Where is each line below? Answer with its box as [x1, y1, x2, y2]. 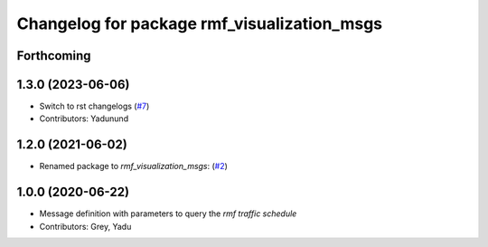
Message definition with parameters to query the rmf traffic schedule [39, 208, 297, 219]
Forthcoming [16, 48, 91, 63]
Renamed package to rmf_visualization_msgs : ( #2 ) [39, 161, 228, 172]
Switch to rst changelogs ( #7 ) [39, 100, 150, 112]
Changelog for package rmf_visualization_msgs [16, 14, 383, 33]
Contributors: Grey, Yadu [39, 221, 132, 232]
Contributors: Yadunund [39, 113, 129, 124]
